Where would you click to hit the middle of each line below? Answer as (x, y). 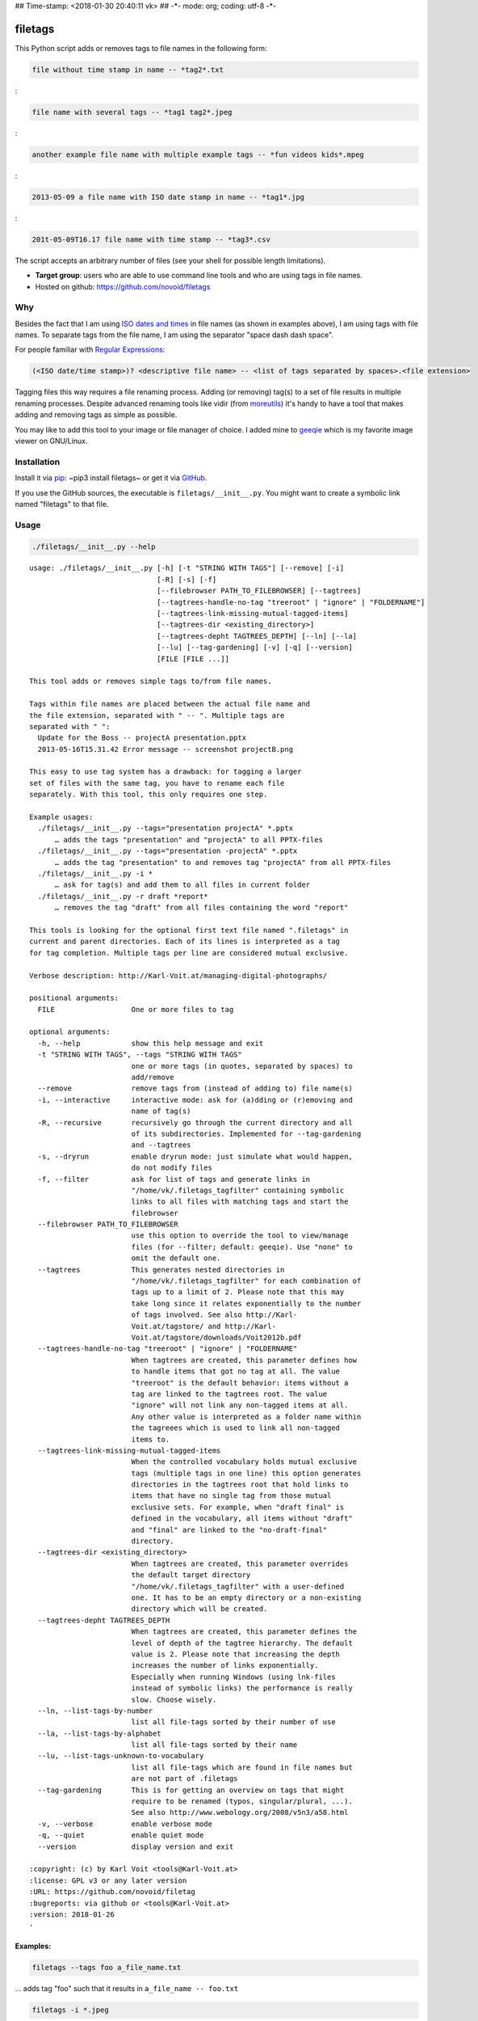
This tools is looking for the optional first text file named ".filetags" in (189, 930)
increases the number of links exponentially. (225, 1666)
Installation (38, 462)
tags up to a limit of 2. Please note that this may (238, 1292)
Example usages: (61, 817)
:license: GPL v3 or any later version (108, 1880)
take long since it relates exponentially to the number (246, 1303)
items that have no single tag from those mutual (231, 1496)
